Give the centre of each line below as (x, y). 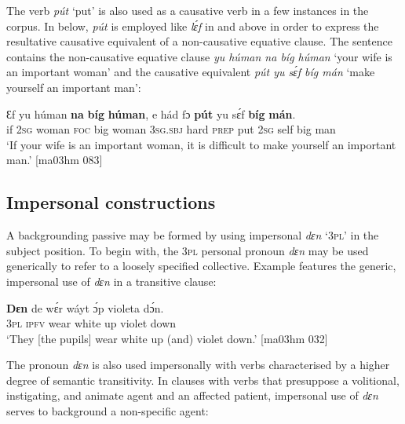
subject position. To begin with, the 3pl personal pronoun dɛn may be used (188, 250)
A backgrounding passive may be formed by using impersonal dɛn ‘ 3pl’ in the (193, 235)
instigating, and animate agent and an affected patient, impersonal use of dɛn (192, 395)
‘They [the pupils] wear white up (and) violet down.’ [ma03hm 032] (167, 338)
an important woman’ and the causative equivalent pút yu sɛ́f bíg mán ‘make (191, 72)
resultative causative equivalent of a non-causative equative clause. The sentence (199, 41)
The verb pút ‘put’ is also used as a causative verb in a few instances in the (188, 10)
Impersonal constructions (111, 202)
